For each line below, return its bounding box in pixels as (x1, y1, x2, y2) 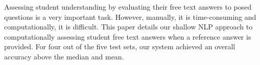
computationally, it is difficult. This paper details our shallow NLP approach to (4, 21, 253, 32)
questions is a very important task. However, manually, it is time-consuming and (4, 11, 256, 22)
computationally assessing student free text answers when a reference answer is (4, 31, 251, 42)
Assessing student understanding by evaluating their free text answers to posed (4, 2, 252, 12)
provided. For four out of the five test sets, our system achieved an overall (4, 41, 235, 52)
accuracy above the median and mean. (4, 51, 124, 61)
